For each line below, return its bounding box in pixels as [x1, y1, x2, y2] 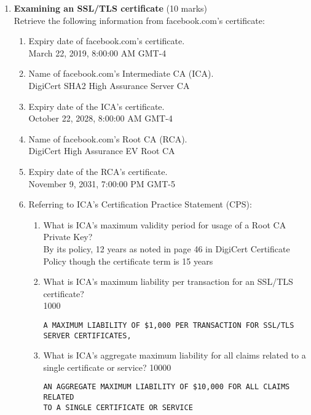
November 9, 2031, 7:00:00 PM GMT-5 [28, 177, 175, 190]
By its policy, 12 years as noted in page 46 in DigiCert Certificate [43, 242, 290, 255]
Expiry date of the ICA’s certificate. [28, 99, 165, 112]
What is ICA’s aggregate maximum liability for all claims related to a [43, 349, 306, 362]
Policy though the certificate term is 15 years [43, 254, 213, 267]
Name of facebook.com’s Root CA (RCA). [28, 132, 187, 145]
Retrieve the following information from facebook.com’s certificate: [14, 14, 265, 26]
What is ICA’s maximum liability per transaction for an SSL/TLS [43, 275, 293, 288]
